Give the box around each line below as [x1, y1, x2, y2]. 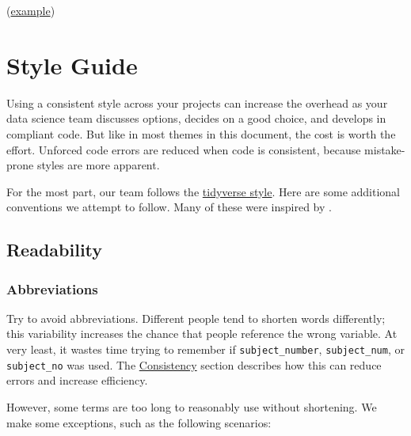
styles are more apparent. [36, 157, 160, 173]
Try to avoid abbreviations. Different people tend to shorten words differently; [6, 309, 386, 326]
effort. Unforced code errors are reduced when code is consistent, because [6, 141, 361, 157]
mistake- [364, 141, 405, 157]
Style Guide [6, 48, 138, 81]
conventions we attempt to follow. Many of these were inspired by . [6, 199, 332, 215]
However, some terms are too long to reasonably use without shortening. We [6, 398, 377, 415]
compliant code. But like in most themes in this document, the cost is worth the [6, 125, 396, 142]
